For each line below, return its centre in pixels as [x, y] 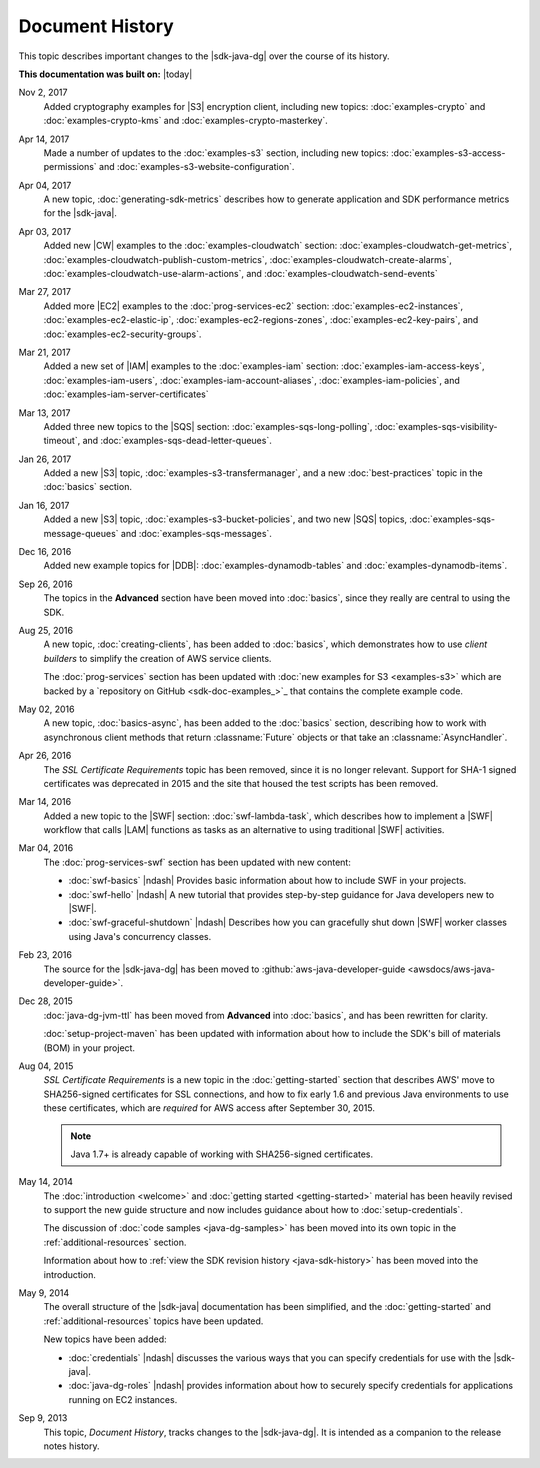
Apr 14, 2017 [44, 139]
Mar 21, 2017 [44, 352]
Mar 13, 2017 [44, 412]
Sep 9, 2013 [43, 1418]
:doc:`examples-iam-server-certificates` [126, 394]
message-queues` [81, 533]
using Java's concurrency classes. [140, 936]
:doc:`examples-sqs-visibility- [436, 426]
